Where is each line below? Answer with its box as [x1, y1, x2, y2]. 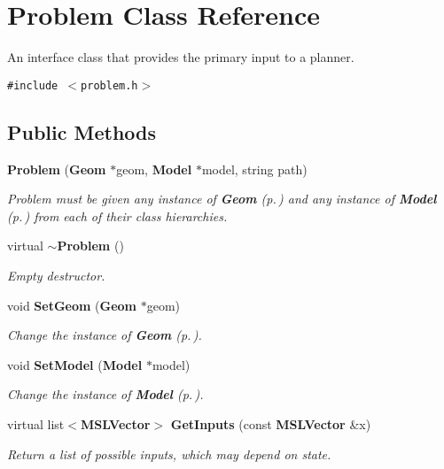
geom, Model [116, 159, 192, 178]
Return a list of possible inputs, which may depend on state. [7, 444, 331, 463]
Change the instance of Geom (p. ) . [7, 326, 202, 344]
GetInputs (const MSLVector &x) [170, 414, 371, 433]
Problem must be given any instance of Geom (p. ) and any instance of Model [7, 189, 437, 208]
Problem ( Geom [7, 159, 106, 178]
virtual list [7, 414, 65, 433]
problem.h [81, 79, 138, 92]
